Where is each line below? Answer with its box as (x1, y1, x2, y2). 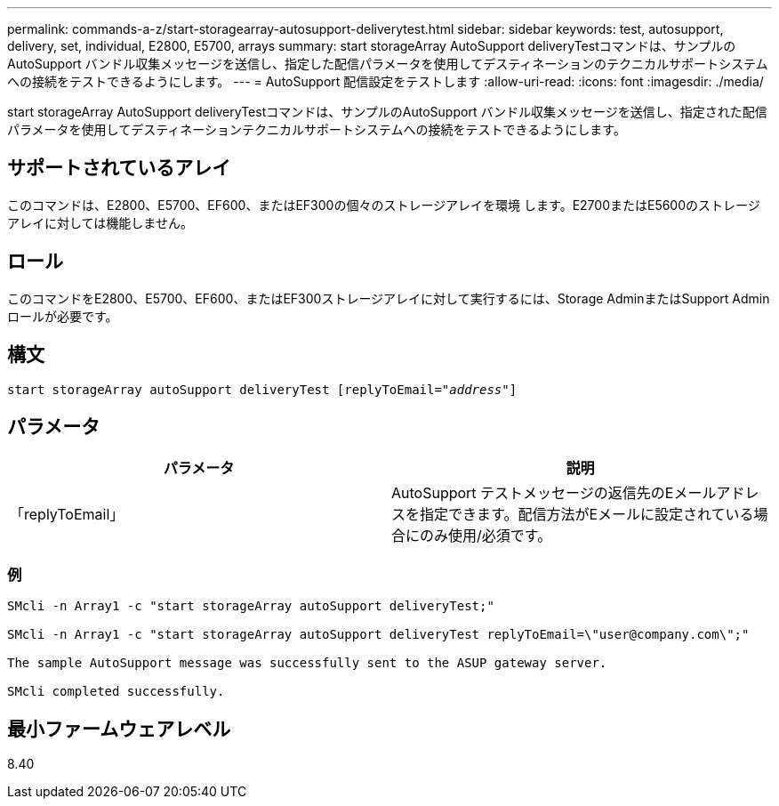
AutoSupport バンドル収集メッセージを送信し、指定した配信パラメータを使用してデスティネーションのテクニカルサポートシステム (7, 56, 768, 71)
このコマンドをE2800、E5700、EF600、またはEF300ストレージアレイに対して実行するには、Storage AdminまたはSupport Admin (7, 290, 770, 306)
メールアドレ (673, 484, 759, 503)
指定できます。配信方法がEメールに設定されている (420, 505, 754, 524)
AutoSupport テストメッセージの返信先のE (391, 484, 674, 503)
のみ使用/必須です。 (420, 527, 552, 545)
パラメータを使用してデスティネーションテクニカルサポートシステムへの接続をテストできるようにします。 (7, 122, 626, 137)
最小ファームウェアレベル (7, 717, 231, 740)
